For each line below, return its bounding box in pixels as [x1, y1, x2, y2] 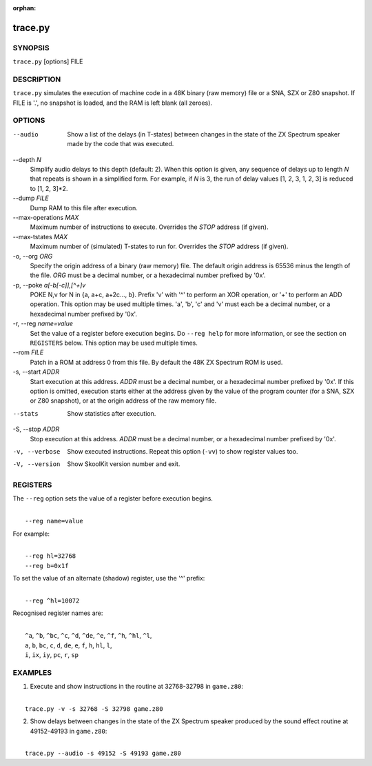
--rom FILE [12, 348, 44, 356]
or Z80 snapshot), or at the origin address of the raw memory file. [30, 396, 217, 405]
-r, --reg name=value [12, 319, 74, 327]
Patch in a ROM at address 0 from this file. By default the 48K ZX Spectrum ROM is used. [30, 358, 283, 366]
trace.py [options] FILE [12, 57, 83, 65]
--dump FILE [12, 194, 49, 203]
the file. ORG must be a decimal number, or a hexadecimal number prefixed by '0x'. [30, 271, 267, 279]
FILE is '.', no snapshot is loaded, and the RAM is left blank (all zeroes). [12, 99, 213, 107]
